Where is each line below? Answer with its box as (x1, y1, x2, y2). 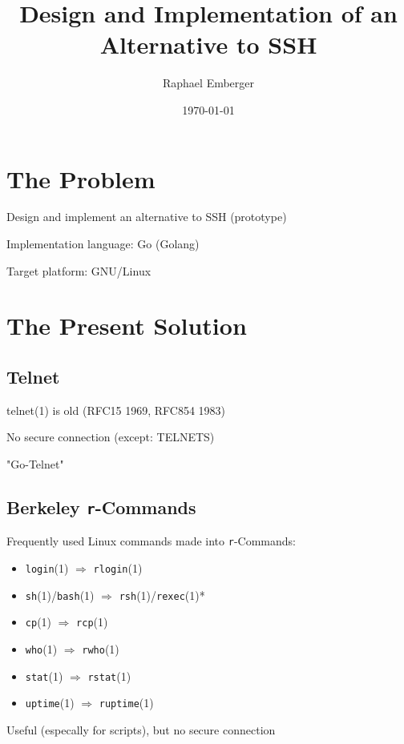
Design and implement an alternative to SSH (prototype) (6, 208, 287, 225)
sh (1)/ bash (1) (25, 586, 95, 603)
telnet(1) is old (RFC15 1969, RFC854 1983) (6, 401, 226, 418)
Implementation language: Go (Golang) (6, 235, 200, 252)
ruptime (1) (99, 694, 154, 711)
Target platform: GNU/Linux (6, 262, 151, 279)
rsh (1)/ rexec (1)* (119, 586, 205, 603)
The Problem (6, 162, 156, 195)
